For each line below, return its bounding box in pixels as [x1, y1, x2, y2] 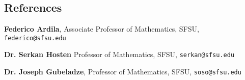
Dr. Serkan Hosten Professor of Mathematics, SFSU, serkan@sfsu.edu [4, 49, 235, 60]
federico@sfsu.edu [4, 34, 66, 42]
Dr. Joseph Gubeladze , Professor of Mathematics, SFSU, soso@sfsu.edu [4, 66, 241, 77]
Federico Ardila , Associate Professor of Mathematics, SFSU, [4, 23, 199, 34]
